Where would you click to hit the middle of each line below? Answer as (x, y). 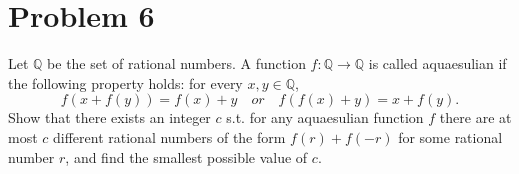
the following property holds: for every (125, 82)
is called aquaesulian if (437, 63)
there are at (475, 117)
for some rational (450, 136)
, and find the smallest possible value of (186, 156)
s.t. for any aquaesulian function (325, 117)
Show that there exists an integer (109, 117)
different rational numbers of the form (169, 136)
